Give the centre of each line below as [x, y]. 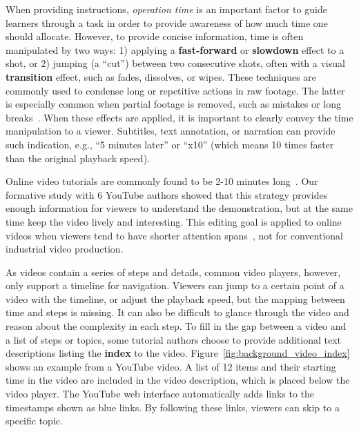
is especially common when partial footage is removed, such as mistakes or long [173, 104]
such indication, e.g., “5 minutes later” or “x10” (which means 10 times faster [170, 144]
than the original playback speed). [78, 158]
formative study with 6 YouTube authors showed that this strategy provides [167, 194]
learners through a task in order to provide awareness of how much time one [167, 22]
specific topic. [34, 421]
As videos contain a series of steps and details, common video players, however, [173, 272]
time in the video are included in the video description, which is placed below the [178, 380]
